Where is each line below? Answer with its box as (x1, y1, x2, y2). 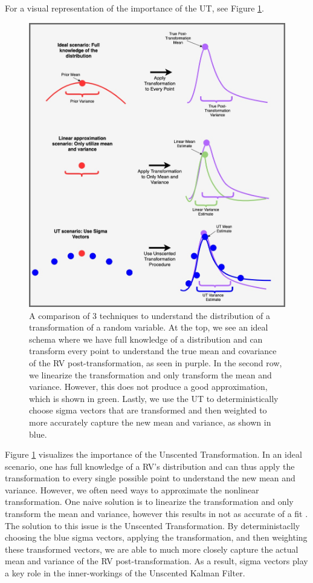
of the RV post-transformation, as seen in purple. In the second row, (29, 356, 282, 369)
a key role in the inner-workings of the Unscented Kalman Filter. (5, 567, 245, 579)
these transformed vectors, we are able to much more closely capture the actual (5, 542, 298, 555)
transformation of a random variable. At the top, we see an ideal (29, 321, 268, 334)
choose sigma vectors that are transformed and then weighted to (29, 404, 267, 417)
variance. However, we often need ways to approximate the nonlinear (5, 483, 259, 496)
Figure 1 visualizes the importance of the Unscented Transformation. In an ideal (5, 448, 302, 461)
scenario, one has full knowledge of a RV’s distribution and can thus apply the (5, 459, 295, 472)
